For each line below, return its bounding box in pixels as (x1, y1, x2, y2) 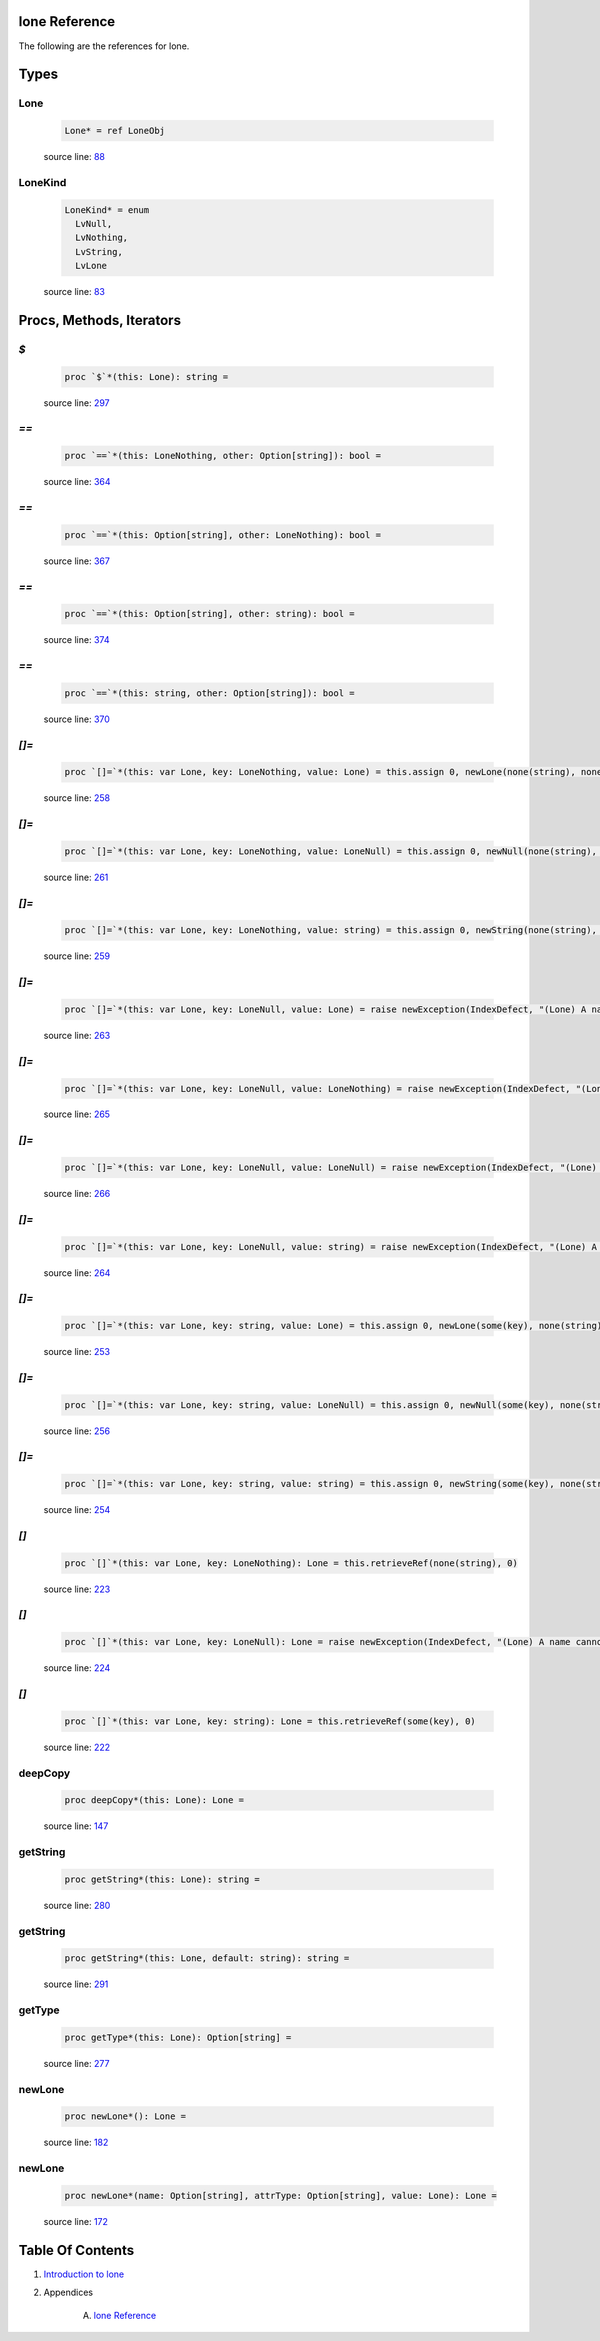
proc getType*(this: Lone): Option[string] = (64, 2031, 292, 2043)
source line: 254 (43, 1504, 111, 1516)
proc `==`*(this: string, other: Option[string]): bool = (64, 687, 355, 699)
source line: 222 (43, 1741, 111, 1753)
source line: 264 (43, 1266, 111, 1279)
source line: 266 (43, 1188, 111, 1200)
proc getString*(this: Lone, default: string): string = (64, 1953, 350, 1964)
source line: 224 (43, 1662, 111, 1674)
